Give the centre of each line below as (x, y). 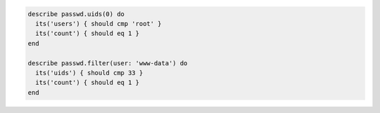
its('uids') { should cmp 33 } (89, 73)
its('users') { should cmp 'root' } (99, 24)
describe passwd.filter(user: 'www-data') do (108, 63)
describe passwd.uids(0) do (76, 14)
